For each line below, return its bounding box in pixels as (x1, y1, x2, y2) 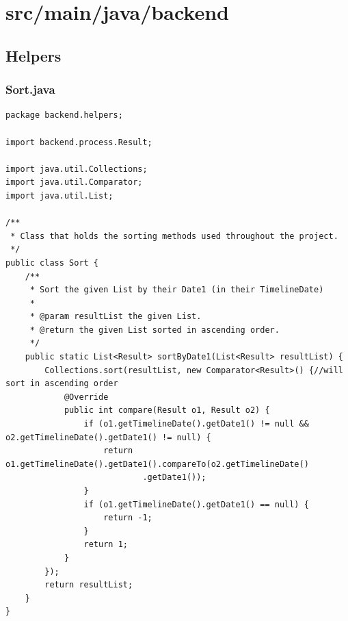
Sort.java (5, 81, 55, 98)
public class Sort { (5, 257, 99, 268)
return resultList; (44, 580, 133, 590)
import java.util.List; (5, 190, 113, 201)
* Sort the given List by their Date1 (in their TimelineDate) (29, 285, 324, 295)
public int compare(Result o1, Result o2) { (64, 405, 270, 416)
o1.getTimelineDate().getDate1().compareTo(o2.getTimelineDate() (5, 459, 309, 469)
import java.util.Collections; (5, 164, 148, 174)
